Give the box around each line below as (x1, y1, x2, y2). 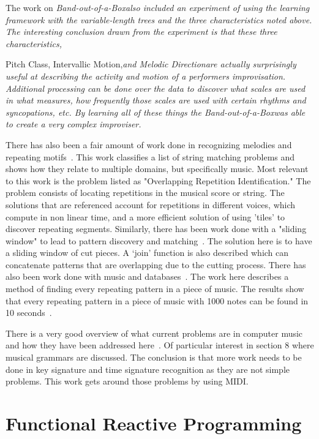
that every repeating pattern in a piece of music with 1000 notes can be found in (6, 294, 309, 307)
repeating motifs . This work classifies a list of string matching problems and (6, 150, 295, 163)
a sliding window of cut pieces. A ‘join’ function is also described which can (6, 246, 289, 259)
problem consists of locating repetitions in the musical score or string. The (6, 186, 285, 199)
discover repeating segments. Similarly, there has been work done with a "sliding (6, 222, 307, 235)
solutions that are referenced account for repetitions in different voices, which (6, 198, 296, 211)
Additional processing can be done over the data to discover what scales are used (6, 81, 306, 94)
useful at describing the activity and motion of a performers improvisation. (6, 69, 286, 82)
